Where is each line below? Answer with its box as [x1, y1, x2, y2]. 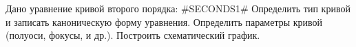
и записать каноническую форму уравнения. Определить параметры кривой [6, 14, 323, 29]
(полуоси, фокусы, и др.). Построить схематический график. [6, 28, 260, 42]
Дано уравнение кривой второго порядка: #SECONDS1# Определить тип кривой [6, 1, 350, 15]
